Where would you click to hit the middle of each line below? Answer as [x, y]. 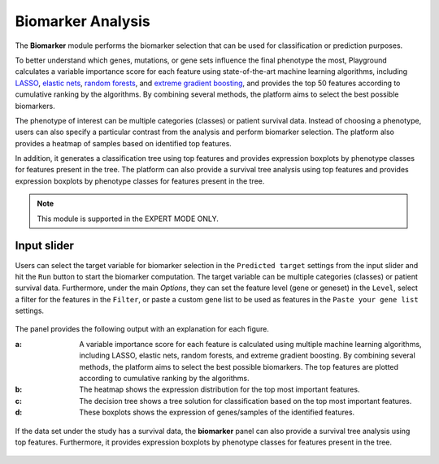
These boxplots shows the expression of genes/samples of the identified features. [217, 412]
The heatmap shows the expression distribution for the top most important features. [219, 389]
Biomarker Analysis [83, 21]
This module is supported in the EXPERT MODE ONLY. [128, 219]
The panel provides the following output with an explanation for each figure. [142, 329]
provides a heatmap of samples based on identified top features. [123, 143]
